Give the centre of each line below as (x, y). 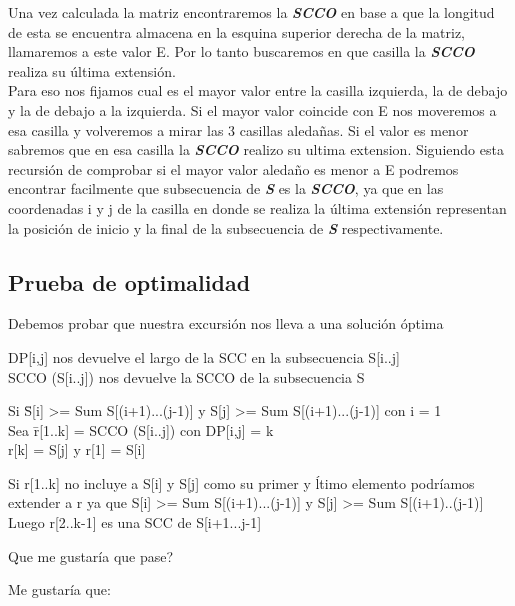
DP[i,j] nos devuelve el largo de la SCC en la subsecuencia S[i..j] (204, 356)
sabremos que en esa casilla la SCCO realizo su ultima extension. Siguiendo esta (256, 149)
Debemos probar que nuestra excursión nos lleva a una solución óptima (226, 323)
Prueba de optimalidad (129, 281)
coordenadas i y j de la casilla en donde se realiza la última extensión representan (257, 207)
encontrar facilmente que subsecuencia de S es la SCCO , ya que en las (226, 188)
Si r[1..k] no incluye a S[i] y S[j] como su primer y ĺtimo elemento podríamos (241, 482)
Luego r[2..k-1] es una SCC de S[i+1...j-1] (135, 522)
